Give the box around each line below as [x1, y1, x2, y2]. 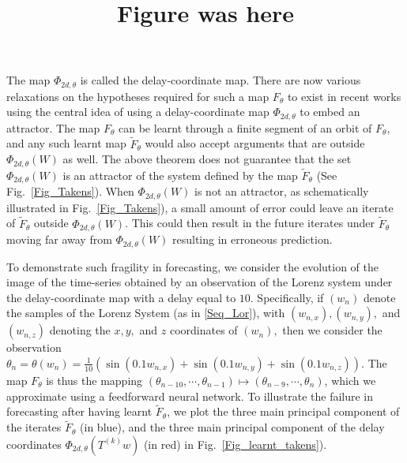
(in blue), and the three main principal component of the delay [80, 419, 385, 435]
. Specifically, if [250, 289, 324, 305]
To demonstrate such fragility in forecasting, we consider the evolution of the [6, 258, 379, 274]
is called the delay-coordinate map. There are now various [80, 72, 361, 88]
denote [363, 289, 396, 305]
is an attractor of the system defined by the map [62, 166, 298, 183]
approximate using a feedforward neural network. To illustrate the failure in [6, 387, 374, 404]
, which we [324, 372, 376, 388]
